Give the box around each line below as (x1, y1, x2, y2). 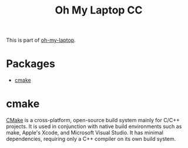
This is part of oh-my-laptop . (6, 36, 76, 44)
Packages (6, 57, 56, 70)
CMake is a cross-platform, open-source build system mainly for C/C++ (6, 117, 180, 124)
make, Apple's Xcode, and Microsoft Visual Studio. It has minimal (6, 129, 163, 136)
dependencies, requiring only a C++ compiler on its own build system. (6, 136, 176, 143)
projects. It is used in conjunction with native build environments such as (6, 123, 182, 130)
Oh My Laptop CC (55, 4, 143, 17)
